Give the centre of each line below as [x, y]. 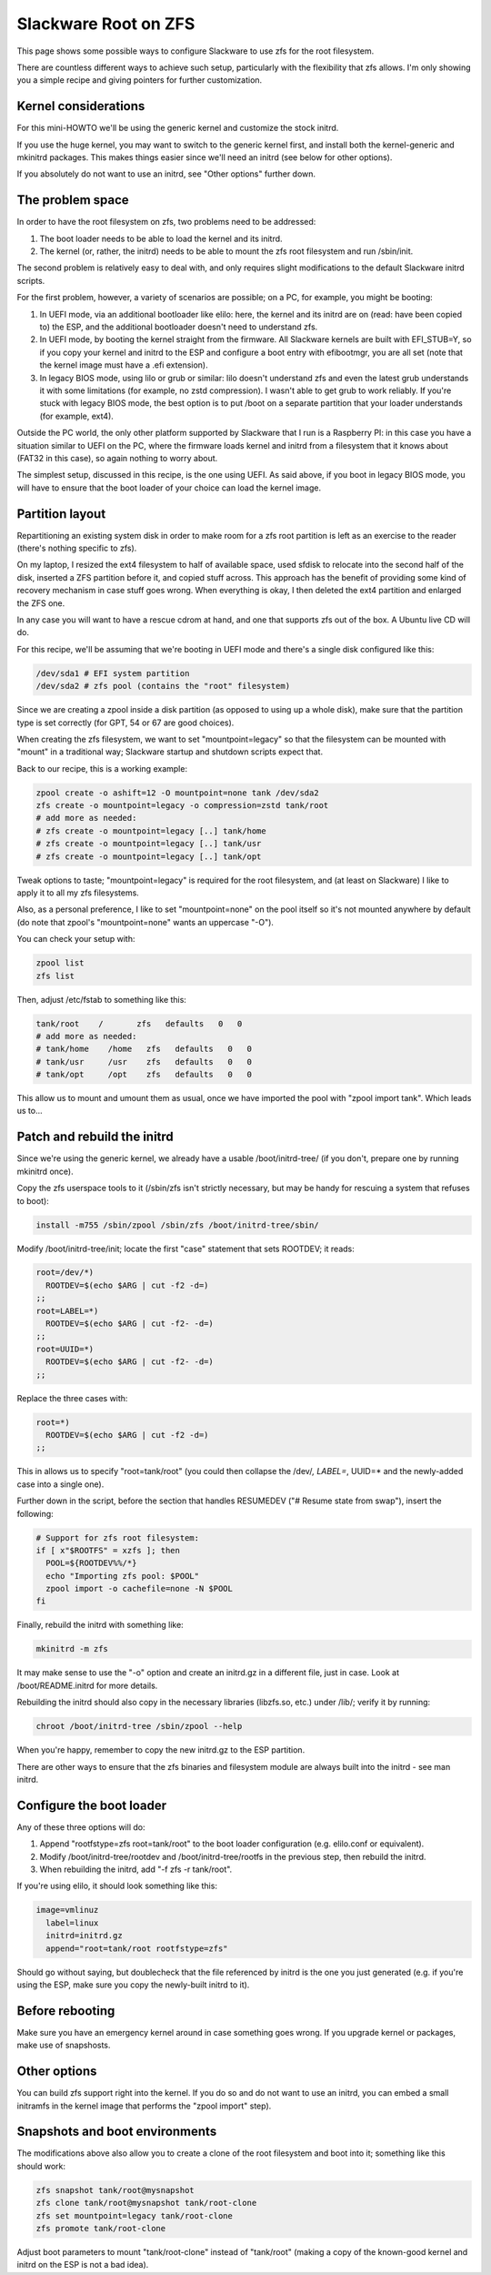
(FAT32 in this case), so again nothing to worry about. [117, 458]
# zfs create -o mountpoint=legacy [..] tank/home [151, 831]
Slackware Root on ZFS [106, 24]
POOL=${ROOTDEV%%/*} [91, 1563]
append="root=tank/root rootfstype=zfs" [137, 1948]
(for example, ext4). [76, 416]
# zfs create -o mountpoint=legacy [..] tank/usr [149, 844]
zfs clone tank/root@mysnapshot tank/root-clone [146, 2203]
